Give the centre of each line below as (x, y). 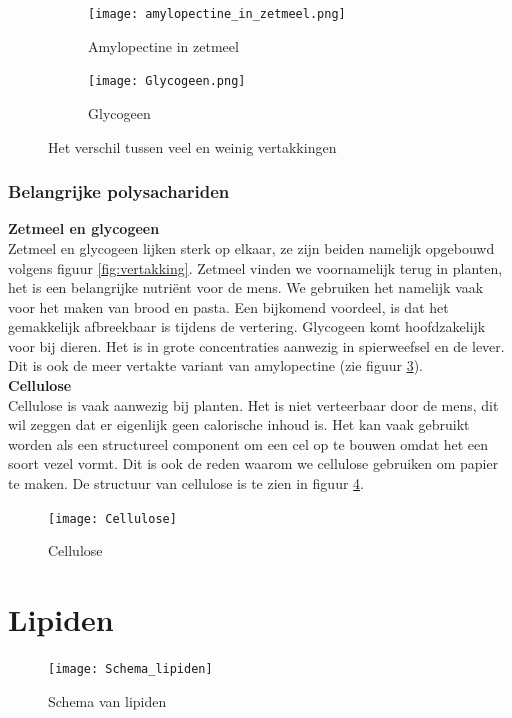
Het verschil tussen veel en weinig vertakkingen (192, 146)
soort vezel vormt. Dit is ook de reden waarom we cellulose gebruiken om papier (253, 463)
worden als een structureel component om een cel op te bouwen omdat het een (248, 443)
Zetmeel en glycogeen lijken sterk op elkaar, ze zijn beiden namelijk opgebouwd (251, 247)
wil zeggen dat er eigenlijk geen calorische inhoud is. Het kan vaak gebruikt (239, 424)
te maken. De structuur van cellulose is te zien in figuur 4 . (186, 483)
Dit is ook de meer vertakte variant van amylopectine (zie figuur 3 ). (215, 365)
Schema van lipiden (107, 700)
